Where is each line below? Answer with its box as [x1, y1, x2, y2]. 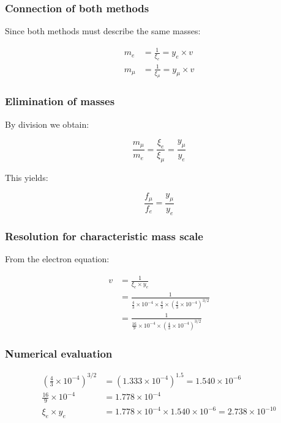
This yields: [5, 171, 48, 183]
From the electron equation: [5, 252, 110, 265]
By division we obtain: [5, 117, 89, 130]
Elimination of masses [5, 94, 115, 109]
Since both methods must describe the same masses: [5, 24, 201, 37]
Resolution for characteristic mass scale [5, 228, 203, 243]
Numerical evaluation [5, 345, 113, 361]
